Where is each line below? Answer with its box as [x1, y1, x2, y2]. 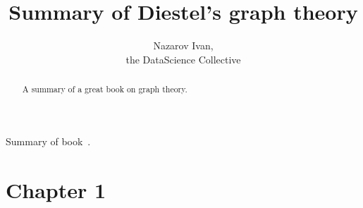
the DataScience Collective [125, 51, 241, 66]
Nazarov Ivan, [153, 38, 214, 53]
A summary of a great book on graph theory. [22, 83, 187, 95]
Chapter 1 [6, 175, 106, 204]
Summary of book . [6, 133, 91, 148]
